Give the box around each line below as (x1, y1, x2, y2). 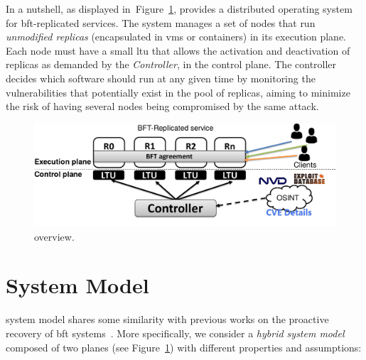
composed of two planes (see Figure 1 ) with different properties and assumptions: (6, 339, 362, 354)
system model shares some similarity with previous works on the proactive (6, 312, 329, 327)
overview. (34, 229, 75, 244)
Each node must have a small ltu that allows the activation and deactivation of (6, 43, 350, 58)
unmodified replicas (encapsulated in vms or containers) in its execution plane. (6, 29, 346, 44)
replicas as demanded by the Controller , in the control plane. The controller (6, 57, 337, 72)
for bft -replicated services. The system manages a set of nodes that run (6, 15, 316, 30)
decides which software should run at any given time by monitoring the (6, 70, 316, 85)
